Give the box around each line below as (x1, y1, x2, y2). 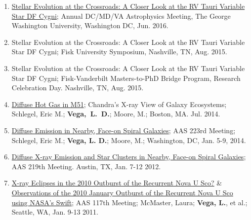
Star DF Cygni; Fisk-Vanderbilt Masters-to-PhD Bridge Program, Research (11, 73, 241, 83)
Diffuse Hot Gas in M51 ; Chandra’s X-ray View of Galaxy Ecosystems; (11, 99, 227, 109)
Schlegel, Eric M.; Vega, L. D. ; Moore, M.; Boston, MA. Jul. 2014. (11, 109, 220, 119)
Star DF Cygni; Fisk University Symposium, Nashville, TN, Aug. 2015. (11, 46, 227, 57)
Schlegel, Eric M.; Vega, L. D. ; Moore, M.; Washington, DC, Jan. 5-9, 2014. (11, 135, 246, 145)
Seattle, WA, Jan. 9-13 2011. (11, 207, 98, 217)
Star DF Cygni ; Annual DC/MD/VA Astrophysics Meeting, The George (11, 10, 231, 21)
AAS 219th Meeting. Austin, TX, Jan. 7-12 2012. (11, 161, 161, 171)
